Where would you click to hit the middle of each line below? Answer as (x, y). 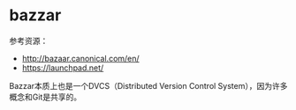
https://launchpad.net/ (63, 68)
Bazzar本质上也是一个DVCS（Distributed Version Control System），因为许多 (148, 85)
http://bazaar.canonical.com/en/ (80, 58)
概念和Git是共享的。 (46, 97)
